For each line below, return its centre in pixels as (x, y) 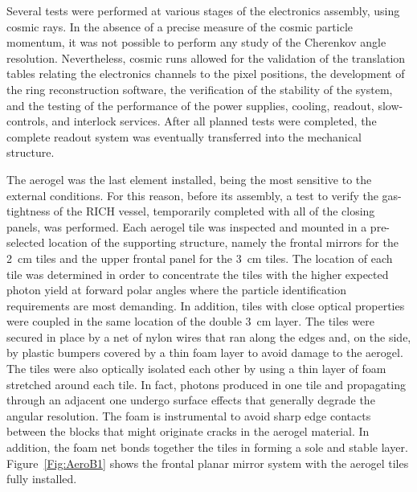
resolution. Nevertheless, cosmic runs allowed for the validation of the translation (206, 57)
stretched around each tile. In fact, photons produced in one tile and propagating (206, 384)
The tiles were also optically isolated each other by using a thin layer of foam (196, 369)
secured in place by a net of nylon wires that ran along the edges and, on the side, (209, 336)
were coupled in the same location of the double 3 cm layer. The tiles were (190, 321)
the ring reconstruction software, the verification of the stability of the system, (200, 89)
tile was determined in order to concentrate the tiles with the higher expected (198, 274)
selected (26, 242)
